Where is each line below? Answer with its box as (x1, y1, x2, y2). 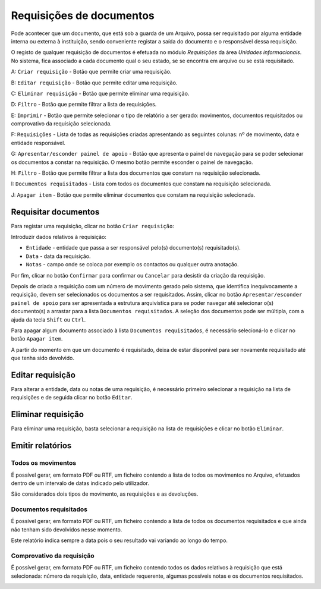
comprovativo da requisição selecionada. (11, 120, 112, 127)
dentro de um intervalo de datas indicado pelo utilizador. (11, 479, 150, 487)
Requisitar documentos (11, 207, 100, 217)
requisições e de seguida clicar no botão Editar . (11, 394, 133, 401)
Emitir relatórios (11, 440, 72, 451)
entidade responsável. (11, 139, 65, 146)
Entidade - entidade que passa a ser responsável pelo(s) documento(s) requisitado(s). (26, 244, 241, 251)
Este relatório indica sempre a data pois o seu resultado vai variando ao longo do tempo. (11, 537, 228, 544)
